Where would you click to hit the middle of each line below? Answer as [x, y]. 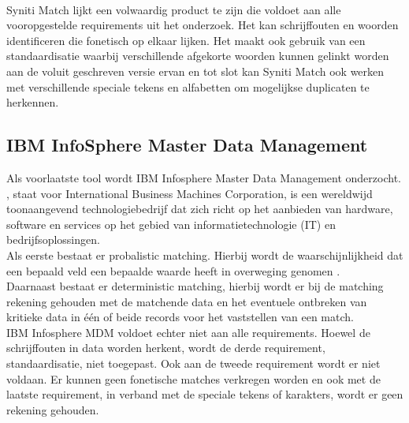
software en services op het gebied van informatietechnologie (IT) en [171, 224]
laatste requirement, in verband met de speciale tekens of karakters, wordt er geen [205, 394]
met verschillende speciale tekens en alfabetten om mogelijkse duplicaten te [188, 86]
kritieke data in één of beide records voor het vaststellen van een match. [180, 317]
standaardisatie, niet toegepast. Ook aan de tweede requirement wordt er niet [193, 363]
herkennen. [33, 102]
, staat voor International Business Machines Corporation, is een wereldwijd [190, 193]
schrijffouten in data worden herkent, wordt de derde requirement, [166, 348]
